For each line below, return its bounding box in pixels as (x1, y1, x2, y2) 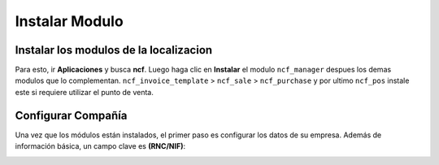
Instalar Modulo (15, 12, 124, 30)
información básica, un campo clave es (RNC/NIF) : (15, 141, 186, 151)
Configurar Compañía (15, 108, 128, 122)
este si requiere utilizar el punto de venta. (15, 87, 154, 97)
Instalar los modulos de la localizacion (15, 43, 213, 57)
